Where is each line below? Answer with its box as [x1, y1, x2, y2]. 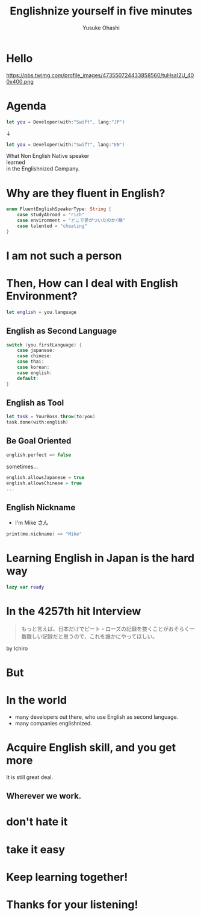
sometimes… [6, 463, 39, 470]
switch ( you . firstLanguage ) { [6, 342, 82, 348]
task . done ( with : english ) [6, 419, 69, 425]
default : [17, 375, 39, 381]
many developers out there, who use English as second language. [14, 713, 179, 721]
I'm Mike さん [14, 519, 49, 527]
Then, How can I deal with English [6, 277, 179, 290]
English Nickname [6, 502, 76, 513]
